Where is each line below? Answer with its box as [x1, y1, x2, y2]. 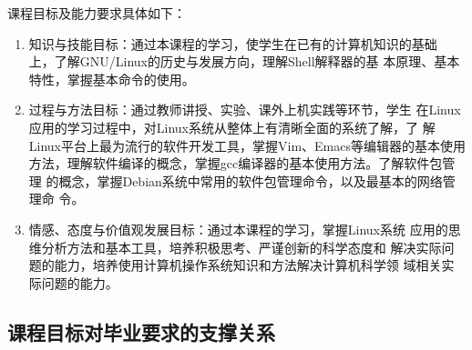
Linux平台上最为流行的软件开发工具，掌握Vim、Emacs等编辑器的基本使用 [28, 135, 466, 155]
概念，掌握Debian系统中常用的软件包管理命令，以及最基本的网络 [58, 171, 443, 190]
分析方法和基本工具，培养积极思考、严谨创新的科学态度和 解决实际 [41, 237, 442, 256]
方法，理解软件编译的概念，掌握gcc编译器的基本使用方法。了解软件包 [28, 154, 443, 173]
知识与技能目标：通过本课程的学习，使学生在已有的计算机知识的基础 [28, 34, 437, 53]
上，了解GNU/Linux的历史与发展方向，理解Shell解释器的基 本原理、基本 [28, 52, 460, 71]
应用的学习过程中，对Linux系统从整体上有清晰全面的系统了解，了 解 [28, 117, 436, 136]
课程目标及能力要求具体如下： [7, 4, 186, 22]
